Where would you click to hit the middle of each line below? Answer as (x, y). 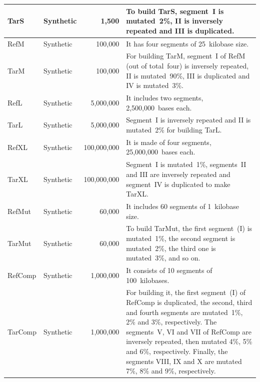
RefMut (19, 211)
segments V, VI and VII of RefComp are (189, 331)
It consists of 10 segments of (169, 270)
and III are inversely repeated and (178, 174)
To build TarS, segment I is (175, 11)
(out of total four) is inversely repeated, (187, 65)
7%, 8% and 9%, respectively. (171, 371)
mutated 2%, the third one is (171, 248)
